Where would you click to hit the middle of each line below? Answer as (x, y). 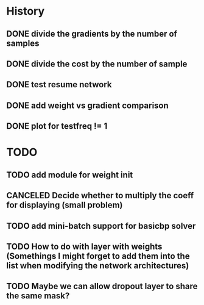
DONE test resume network (59, 84)
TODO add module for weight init (70, 175)
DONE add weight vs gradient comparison (87, 105)
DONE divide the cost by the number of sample (97, 64)
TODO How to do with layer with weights (84, 246)
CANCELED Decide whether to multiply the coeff (100, 196)
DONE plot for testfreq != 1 (57, 126)
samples (23, 43)
